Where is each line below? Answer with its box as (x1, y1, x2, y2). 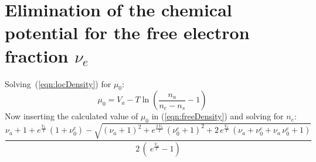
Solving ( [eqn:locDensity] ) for (5, 77, 111, 89)
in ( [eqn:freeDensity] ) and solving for (151, 110, 284, 122)
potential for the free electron (5, 20, 250, 44)
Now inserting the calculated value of (5, 110, 138, 122)
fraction (5, 43, 69, 67)
